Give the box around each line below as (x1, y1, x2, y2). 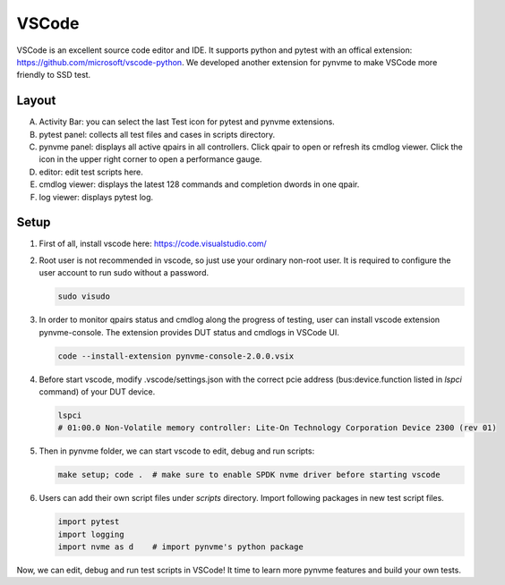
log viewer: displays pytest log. (39, 191, 154, 202)
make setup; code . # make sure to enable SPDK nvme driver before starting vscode (57, 470, 441, 480)
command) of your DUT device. (39, 386, 156, 397)
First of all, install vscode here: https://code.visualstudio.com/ (39, 238, 268, 250)
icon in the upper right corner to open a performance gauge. (39, 154, 262, 165)
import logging (57, 529, 124, 539)
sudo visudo (57, 292, 111, 301)
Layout (16, 93, 56, 108)
